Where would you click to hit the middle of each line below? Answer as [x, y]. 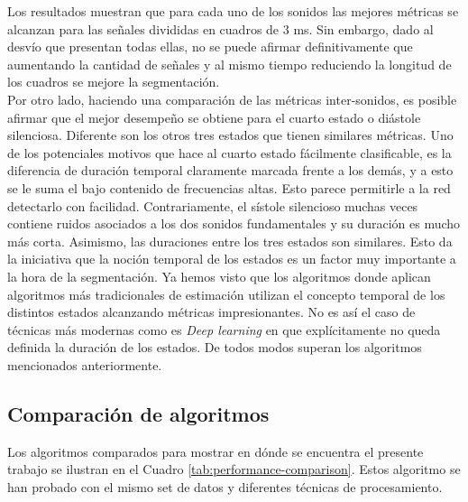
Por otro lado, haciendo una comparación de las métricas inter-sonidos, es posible [232, 99]
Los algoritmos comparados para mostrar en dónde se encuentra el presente [216, 451]
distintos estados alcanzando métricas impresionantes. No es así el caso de [211, 312]
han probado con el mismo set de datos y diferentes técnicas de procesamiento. [225, 486]
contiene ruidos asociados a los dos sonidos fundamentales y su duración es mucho [234, 223]
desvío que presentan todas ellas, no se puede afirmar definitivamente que [210, 46]
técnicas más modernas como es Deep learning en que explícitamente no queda [224, 329]
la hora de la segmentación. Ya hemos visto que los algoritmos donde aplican [219, 276]
